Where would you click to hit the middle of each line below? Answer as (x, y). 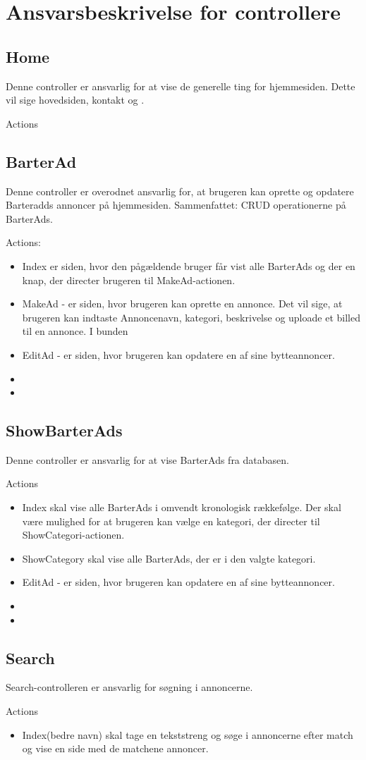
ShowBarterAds (64, 430)
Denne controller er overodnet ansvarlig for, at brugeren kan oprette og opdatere (180, 191)
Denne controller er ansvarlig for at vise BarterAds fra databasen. (147, 459)
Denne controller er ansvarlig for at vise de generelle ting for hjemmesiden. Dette (181, 86)
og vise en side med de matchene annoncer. (115, 748)
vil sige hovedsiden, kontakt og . (75, 100)
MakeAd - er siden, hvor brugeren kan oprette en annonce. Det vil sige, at (182, 304)
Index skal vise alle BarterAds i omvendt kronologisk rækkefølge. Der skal (182, 507)
